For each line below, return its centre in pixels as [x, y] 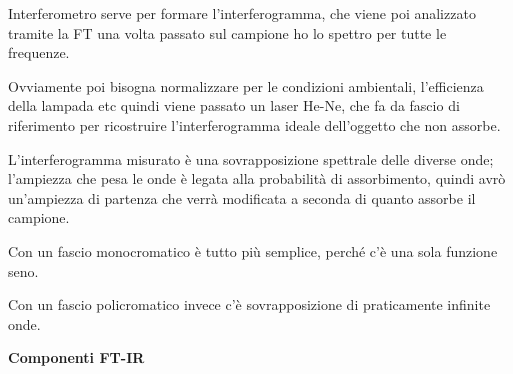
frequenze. [39, 52]
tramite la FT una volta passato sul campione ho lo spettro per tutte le [227, 32]
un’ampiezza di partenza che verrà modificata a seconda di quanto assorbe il [242, 197]
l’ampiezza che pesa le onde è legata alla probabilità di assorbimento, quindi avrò [257, 178]
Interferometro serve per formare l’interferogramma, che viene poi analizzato [242, 13]
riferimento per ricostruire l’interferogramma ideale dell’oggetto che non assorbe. [254, 124]
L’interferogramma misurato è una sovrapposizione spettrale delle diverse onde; [251, 158]
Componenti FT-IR [76, 357]
